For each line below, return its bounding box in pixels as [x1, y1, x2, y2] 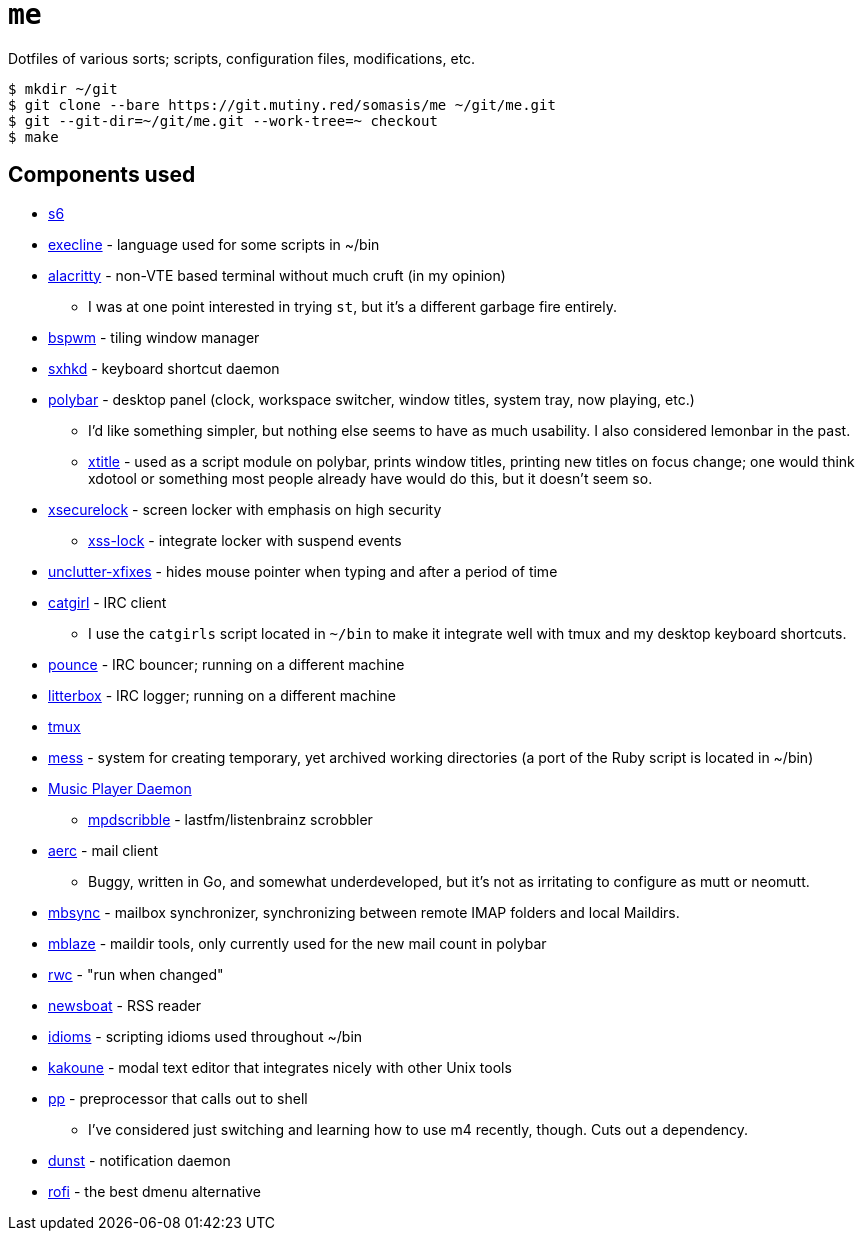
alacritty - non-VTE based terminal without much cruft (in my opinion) [48, 266, 506, 284]
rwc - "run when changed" [48, 965, 224, 983]
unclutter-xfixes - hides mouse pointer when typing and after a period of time [48, 562, 558, 580]
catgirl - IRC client [48, 593, 167, 611]
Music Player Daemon [48, 779, 192, 797]
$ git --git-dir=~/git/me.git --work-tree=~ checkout [8, 112, 438, 129]
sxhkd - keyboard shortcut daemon [48, 359, 280, 377]
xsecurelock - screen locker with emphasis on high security [48, 500, 442, 518]
